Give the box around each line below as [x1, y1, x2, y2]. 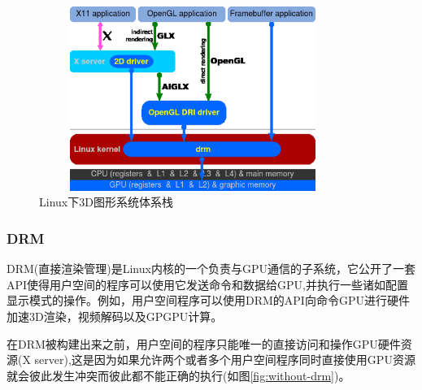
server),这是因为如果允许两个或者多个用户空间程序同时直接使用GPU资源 [34, 351, 415, 368]
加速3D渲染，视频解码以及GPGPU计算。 [7, 307, 223, 324]
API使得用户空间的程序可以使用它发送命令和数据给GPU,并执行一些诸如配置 [7, 275, 409, 292]
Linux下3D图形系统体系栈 [39, 193, 173, 210]
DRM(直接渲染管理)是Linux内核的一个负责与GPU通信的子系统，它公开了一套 [7, 260, 415, 277]
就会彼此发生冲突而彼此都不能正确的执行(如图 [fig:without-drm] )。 [7, 366, 350, 383]
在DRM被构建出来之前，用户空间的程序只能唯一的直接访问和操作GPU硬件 [7, 335, 401, 352]
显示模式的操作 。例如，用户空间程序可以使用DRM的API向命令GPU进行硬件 [7, 292, 410, 309]
